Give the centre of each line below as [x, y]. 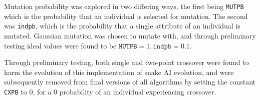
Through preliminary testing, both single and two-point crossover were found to [126, 62]
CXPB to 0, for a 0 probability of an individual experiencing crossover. [110, 91]
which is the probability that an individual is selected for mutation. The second [126, 16]
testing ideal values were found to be [60, 45]
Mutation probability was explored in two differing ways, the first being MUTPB [124, 6]
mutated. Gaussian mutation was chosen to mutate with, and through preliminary [130, 35]
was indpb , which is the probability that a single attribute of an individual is [122, 26]
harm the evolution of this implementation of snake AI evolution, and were [119, 72]
